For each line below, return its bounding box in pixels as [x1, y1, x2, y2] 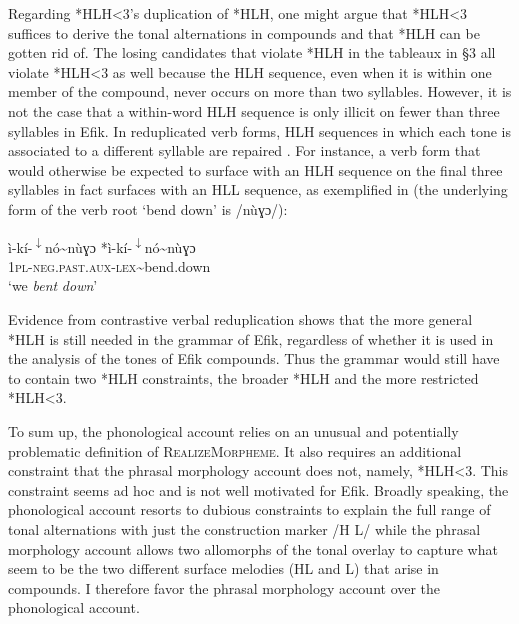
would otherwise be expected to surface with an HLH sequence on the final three [8, 159, 503, 180]
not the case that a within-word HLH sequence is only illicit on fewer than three [8, 100, 500, 121]
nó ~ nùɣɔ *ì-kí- [44, 236, 133, 257]
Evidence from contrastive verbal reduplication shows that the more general [8, 308, 473, 329]
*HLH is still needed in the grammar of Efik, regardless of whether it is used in [8, 328, 494, 349]
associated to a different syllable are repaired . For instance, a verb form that [8, 140, 481, 161]
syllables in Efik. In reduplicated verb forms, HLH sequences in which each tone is [8, 120, 512, 141]
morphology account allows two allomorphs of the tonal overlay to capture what [8, 538, 498, 559]
